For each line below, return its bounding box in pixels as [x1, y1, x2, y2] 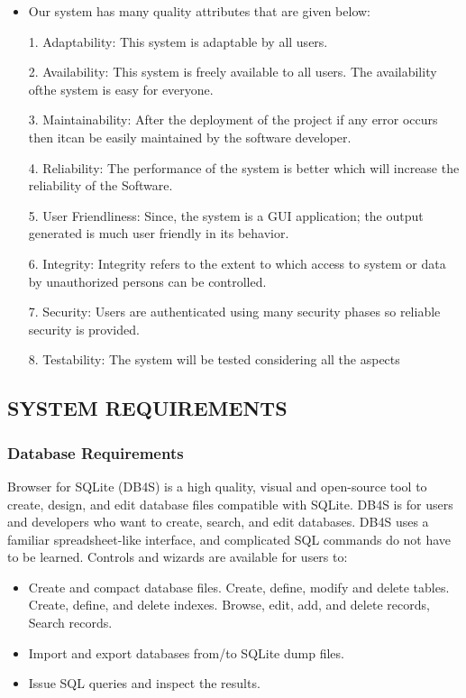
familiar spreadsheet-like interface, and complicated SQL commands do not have [7, 529, 452, 548]
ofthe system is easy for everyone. [28, 79, 214, 98]
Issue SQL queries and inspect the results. [28, 674, 260, 693]
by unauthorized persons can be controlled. [28, 271, 267, 290]
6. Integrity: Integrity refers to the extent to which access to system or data [28, 253, 446, 272]
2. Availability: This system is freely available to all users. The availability [28, 62, 437, 81]
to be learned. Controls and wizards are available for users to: [7, 547, 348, 566]
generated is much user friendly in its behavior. [28, 224, 289, 243]
